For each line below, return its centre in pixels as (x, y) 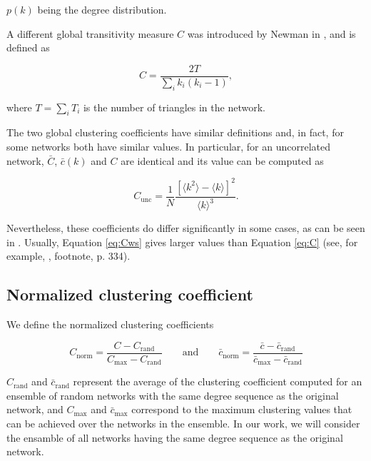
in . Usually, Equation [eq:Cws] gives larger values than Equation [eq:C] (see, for (182, 242)
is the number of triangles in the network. (174, 107)
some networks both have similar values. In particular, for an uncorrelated (169, 147)
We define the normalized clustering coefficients (110, 324)
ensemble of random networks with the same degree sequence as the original (173, 395)
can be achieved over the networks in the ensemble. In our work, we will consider (183, 423)
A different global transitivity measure (90, 33)
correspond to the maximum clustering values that (242, 409)
